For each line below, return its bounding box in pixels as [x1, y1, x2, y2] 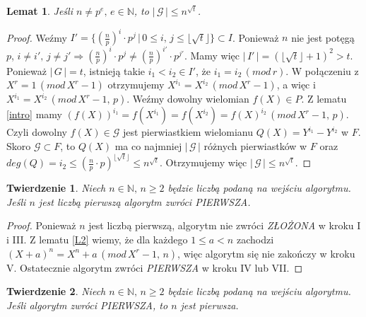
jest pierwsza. [180, 297, 239, 312]
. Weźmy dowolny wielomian [126, 91, 249, 106]
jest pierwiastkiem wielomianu [122, 125, 254, 139]
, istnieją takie [83, 63, 146, 78]
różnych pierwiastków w [203, 138, 307, 153]
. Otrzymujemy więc [159, 155, 247, 170]
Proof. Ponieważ [6, 218, 76, 233]
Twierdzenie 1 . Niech [6, 180, 106, 195]
